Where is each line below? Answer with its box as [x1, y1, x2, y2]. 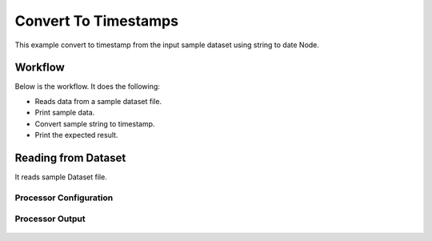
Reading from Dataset [14, 151, 126, 164]
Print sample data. [34, 108, 95, 118]
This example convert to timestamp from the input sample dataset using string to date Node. [14, 40, 320, 50]
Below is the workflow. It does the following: [14, 82, 160, 91]
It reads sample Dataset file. [14, 172, 107, 182]
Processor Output [14, 213, 86, 224]
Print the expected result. [34, 131, 118, 140]
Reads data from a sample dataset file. [34, 96, 162, 106]
